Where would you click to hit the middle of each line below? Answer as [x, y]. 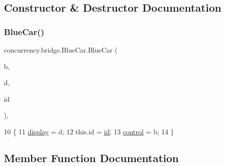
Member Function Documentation [92, 157]
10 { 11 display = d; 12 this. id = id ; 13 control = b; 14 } [89, 131]
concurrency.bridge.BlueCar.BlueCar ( [61, 50]
